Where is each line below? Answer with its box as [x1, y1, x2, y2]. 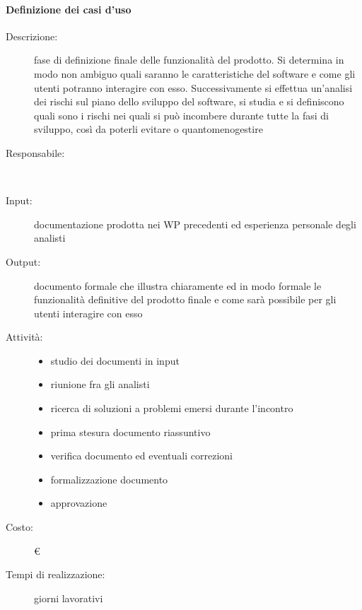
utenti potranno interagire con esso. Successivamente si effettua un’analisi [34, 80, 353, 95]
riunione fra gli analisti [50, 377, 150, 392]
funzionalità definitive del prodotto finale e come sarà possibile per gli [34, 292, 337, 307]
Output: [6, 254, 41, 269]
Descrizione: [6, 28, 58, 43]
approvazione [50, 495, 107, 510]
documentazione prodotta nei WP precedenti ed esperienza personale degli [34, 216, 356, 231]
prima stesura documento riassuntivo [50, 424, 211, 439]
